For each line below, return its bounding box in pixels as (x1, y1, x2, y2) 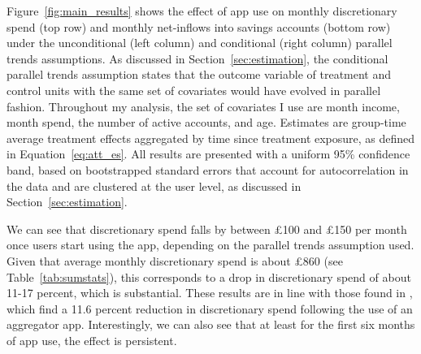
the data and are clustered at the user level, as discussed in (7, 177, 302, 194)
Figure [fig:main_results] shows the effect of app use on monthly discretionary (7, 2, 397, 19)
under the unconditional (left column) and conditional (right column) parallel (7, 34, 393, 51)
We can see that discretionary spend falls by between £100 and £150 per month (7, 220, 407, 237)
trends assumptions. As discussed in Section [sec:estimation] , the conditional (7, 50, 388, 67)
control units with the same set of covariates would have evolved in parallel (7, 81, 381, 98)
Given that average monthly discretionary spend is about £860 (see (7, 252, 343, 269)
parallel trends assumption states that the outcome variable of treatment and (7, 66, 392, 83)
